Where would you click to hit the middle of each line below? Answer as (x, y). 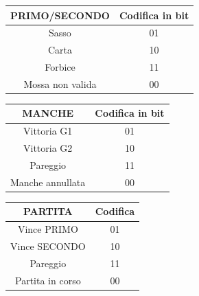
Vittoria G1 (48, 131)
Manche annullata (48, 182)
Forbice (60, 67)
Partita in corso (48, 280)
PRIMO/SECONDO (60, 15)
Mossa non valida (60, 83)
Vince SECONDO (48, 246)
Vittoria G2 (48, 148)
